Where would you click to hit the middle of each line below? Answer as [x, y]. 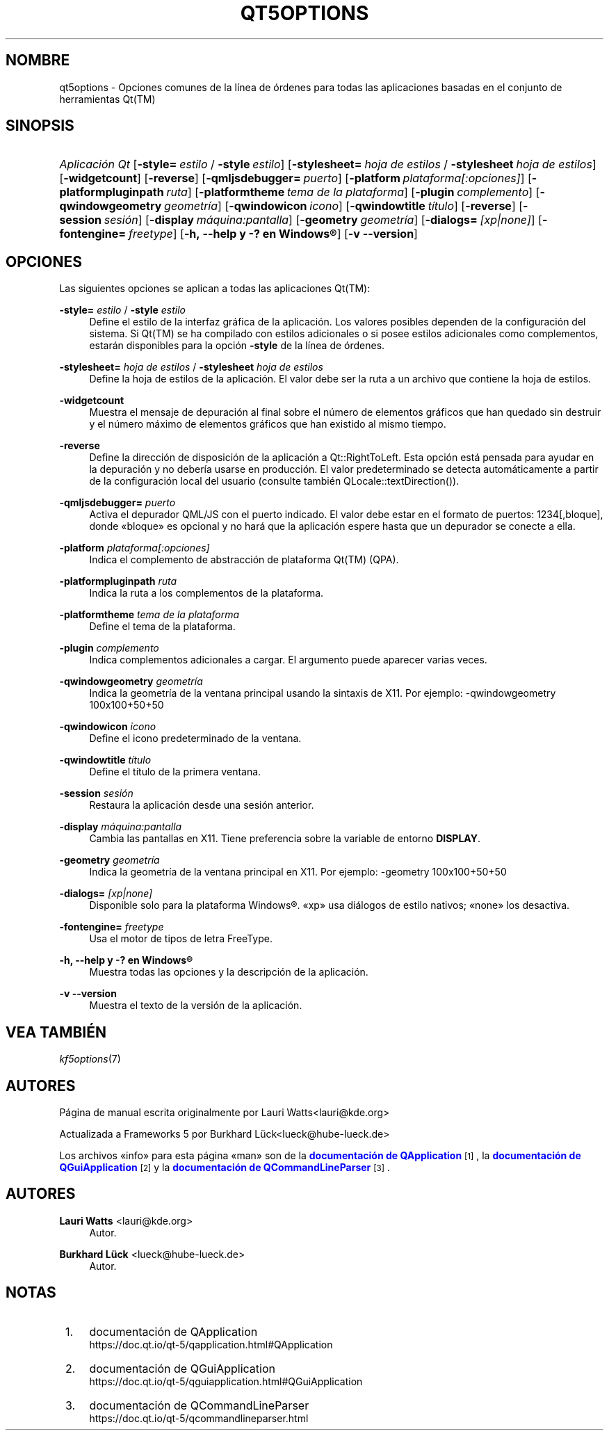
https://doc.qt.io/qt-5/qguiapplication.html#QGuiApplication [226, 1381]
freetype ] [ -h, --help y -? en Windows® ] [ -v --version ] [273, 234]
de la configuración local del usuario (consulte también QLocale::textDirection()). [274, 481]
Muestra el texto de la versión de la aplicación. [196, 1006]
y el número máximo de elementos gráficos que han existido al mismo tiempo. [268, 424]
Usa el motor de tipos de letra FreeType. [181, 939]
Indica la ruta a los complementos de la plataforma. [206, 593]
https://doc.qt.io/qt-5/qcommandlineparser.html [199, 1418]
